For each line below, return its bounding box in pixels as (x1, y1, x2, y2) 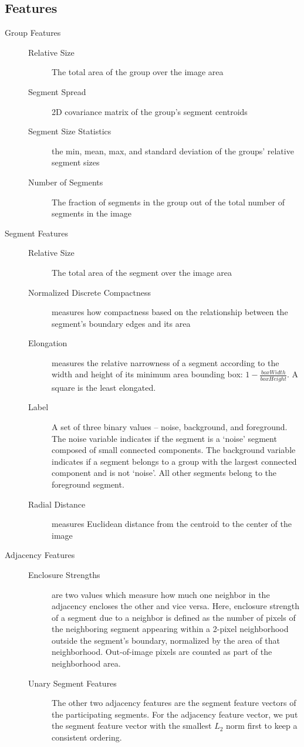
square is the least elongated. (52, 381, 156, 393)
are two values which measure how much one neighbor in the (52, 588, 270, 600)
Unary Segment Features (28, 677, 117, 689)
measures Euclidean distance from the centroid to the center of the (52, 518, 292, 530)
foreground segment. (52, 478, 124, 490)
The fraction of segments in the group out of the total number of (52, 195, 285, 208)
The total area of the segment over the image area (52, 266, 232, 278)
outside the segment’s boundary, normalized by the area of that (52, 634, 280, 646)
